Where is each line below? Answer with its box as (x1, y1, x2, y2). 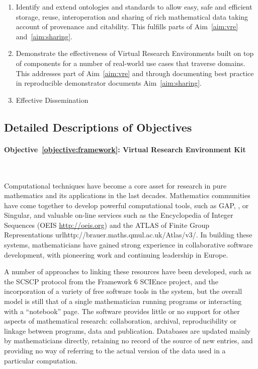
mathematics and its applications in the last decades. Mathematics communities (4, 190, 250, 201)
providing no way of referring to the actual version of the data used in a (4, 345, 226, 356)
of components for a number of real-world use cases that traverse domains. (16, 57, 245, 68)
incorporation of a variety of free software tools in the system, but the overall (4, 286, 242, 296)
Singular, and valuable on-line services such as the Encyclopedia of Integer (4, 210, 233, 220)
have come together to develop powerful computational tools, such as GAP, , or (4, 200, 249, 210)
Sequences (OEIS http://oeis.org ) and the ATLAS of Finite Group (4, 219, 210, 230)
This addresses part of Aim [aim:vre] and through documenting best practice (16, 68, 254, 78)
